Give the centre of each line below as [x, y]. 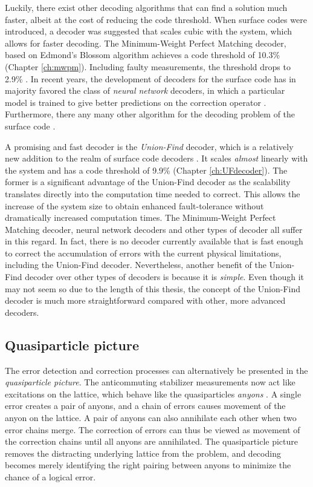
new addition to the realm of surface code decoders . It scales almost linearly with [156, 158]
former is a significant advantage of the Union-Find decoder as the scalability [148, 182]
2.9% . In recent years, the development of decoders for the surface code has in [150, 78]
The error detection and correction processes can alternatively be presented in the [156, 370]
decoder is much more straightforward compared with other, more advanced [145, 300]
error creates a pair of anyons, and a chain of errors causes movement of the [145, 406]
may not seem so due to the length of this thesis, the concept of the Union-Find [153, 288]
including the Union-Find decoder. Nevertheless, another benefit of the [136, 265]
